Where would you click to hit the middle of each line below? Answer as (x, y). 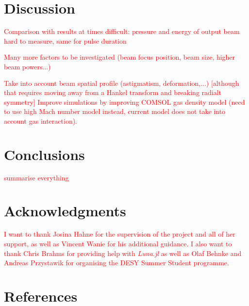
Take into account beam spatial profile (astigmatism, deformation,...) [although (122, 83)
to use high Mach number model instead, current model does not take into (115, 111)
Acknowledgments (65, 211)
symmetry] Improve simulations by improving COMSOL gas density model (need (124, 102)
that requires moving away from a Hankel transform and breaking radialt (113, 92)
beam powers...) (27, 66)
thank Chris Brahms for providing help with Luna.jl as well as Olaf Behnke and (123, 253)
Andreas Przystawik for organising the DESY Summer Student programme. (116, 263)
